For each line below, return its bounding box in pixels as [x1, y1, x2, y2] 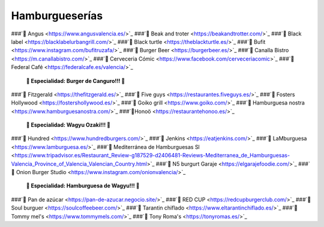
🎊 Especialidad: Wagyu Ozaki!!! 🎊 [26, 121, 111, 129]
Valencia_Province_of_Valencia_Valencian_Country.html [11, 160, 147, 168]
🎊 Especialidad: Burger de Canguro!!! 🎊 [26, 77, 125, 84]
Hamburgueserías [11, 9, 103, 22]
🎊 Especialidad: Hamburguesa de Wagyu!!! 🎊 [26, 182, 140, 189]
